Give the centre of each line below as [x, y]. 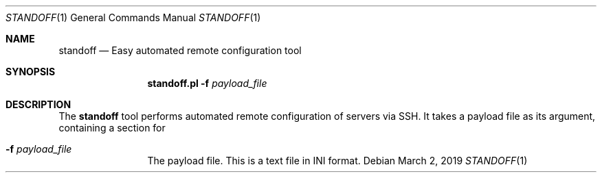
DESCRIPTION [38, 104]
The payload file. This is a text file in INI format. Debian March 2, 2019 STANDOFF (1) [337, 161]
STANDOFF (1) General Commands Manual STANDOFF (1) [133, 17]
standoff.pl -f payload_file [207, 83]
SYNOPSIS [31, 72]
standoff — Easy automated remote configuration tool [180, 50]
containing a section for [112, 128]
